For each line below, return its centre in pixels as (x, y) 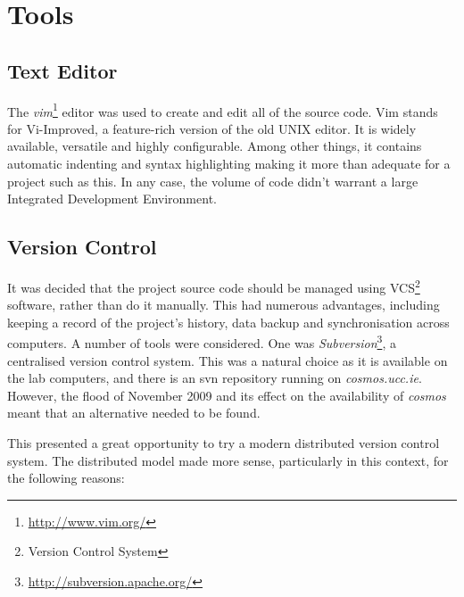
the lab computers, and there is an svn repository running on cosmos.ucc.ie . (215, 378)
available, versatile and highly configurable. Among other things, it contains (215, 146)
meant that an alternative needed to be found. (134, 413)
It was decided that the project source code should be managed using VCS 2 (214, 286)
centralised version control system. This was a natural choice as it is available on (228, 360)
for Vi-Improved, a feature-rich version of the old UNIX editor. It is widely (212, 128)
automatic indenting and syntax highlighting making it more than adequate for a (229, 164)
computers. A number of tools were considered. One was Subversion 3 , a (202, 342)
